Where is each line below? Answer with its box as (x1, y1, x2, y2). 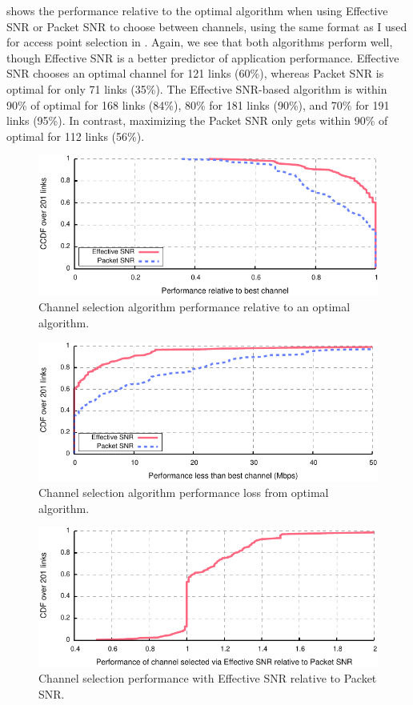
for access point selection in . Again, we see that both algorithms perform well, (6, 34, 393, 50)
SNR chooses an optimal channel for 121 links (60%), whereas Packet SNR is (6, 65, 384, 82)
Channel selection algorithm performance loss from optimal (38, 483, 329, 500)
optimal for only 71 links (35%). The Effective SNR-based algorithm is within (6, 80, 387, 97)
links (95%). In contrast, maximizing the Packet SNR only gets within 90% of (6, 112, 388, 129)
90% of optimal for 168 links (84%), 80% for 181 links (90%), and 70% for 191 (6, 96, 390, 113)
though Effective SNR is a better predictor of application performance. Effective (6, 49, 399, 66)
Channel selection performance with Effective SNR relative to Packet (38, 670, 377, 687)
